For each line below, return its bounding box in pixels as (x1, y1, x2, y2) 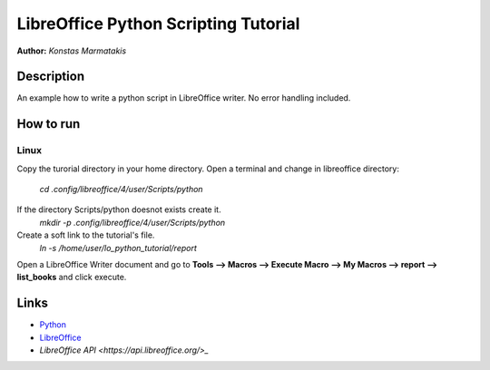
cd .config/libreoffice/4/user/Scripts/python (39, 184, 203, 194)
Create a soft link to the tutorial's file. (16, 229, 155, 240)
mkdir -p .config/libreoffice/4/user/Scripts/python (39, 217, 226, 228)
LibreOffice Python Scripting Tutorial (16, 14, 300, 34)
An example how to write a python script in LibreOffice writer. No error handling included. (16, 92, 351, 103)
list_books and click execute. (16, 272, 127, 283)
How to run (16, 116, 81, 131)
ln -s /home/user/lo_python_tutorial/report (39, 242, 197, 253)
